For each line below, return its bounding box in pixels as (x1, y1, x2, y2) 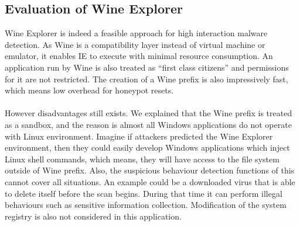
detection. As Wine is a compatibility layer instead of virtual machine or (5, 38, 265, 50)
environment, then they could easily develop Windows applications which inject (5, 141, 290, 154)
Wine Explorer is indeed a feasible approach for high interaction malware (5, 27, 268, 39)
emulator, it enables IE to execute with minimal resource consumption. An (5, 50, 273, 62)
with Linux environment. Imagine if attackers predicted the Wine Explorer (5, 130, 273, 142)
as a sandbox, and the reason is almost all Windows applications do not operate (5, 118, 292, 130)
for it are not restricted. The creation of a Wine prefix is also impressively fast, (5, 72, 288, 85)
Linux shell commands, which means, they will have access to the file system (5, 152, 279, 165)
